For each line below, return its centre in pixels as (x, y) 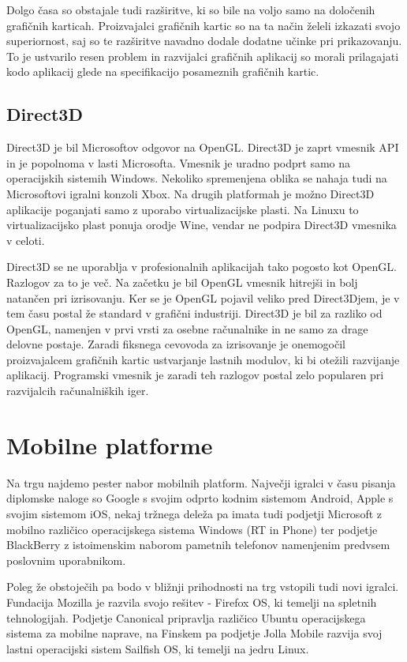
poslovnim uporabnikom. (66, 560)
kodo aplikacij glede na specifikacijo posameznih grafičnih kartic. (163, 71)
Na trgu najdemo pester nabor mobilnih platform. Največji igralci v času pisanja (201, 482)
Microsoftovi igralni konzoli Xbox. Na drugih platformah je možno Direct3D (190, 193)
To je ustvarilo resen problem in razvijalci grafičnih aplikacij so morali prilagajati (203, 56)
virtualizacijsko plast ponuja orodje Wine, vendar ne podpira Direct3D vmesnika (202, 225)
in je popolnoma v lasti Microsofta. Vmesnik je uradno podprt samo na (179, 162)
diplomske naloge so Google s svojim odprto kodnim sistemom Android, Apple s (200, 498)
